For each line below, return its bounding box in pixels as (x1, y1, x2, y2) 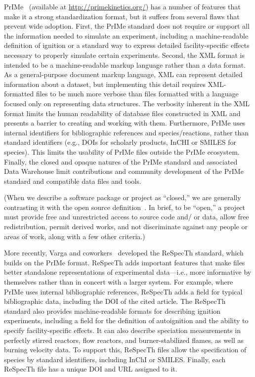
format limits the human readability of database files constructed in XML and (4, 108, 241, 118)
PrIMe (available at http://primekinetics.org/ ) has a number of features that (4, 1, 241, 11)
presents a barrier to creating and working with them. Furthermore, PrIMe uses (4, 118, 246, 128)
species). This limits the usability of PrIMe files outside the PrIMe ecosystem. (4, 146, 240, 157)
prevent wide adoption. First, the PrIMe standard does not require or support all (4, 21, 250, 31)
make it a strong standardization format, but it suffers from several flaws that (4, 11, 240, 21)
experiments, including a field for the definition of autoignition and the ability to (4, 315, 249, 326)
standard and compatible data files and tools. (4, 175, 141, 186)
